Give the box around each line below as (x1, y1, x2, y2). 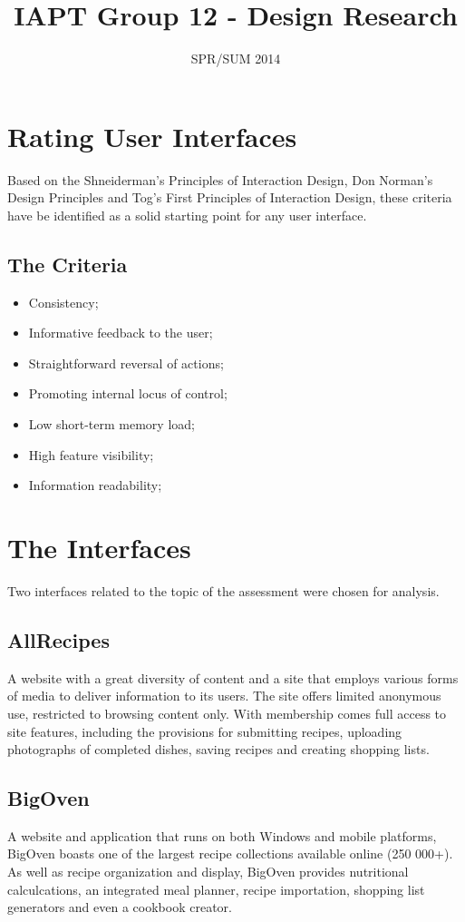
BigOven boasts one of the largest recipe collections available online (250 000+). (7, 844, 453, 863)
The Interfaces (7, 528, 191, 565)
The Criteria (7, 250, 128, 278)
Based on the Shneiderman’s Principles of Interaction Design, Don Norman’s (7, 170, 433, 189)
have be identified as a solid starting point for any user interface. (7, 205, 367, 224)
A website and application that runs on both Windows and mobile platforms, (7, 826, 437, 845)
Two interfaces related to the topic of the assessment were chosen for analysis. (7, 581, 440, 600)
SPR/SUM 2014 (190, 49, 281, 68)
